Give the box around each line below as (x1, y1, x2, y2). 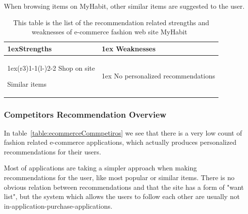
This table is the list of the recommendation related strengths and (13, 17, 209, 27)
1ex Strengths (7, 43, 52, 53)
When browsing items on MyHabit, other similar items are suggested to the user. (4, 1, 245, 11)
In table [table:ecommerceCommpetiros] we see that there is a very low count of (4, 127, 242, 138)
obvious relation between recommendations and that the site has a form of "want (4, 182, 244, 192)
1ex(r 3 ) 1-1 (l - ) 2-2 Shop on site (7, 62, 95, 73)
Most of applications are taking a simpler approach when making (4, 163, 197, 173)
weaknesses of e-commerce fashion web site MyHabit (31, 27, 187, 37)
